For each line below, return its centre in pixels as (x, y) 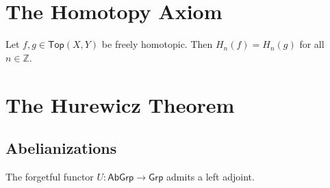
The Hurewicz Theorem (120, 104)
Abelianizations (61, 148)
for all (312, 44)
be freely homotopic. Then (157, 44)
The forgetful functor (50, 176)
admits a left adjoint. (211, 176)
